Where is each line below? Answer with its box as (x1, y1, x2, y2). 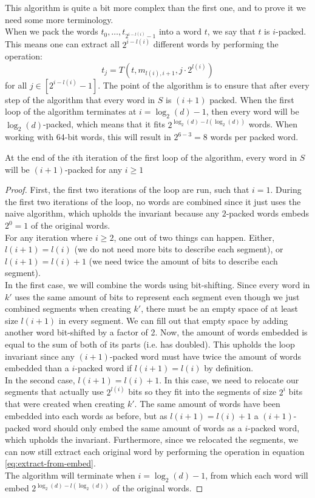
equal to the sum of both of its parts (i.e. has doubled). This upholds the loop (5, 337, 295, 350)
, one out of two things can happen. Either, (113, 230, 275, 243)
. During (270, 183, 302, 196)
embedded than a (5, 362, 69, 374)
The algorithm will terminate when (5, 468, 135, 481)
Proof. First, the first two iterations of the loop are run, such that (5, 183, 249, 196)
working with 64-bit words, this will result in (5, 130, 171, 143)
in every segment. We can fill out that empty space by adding (58, 314, 288, 326)
